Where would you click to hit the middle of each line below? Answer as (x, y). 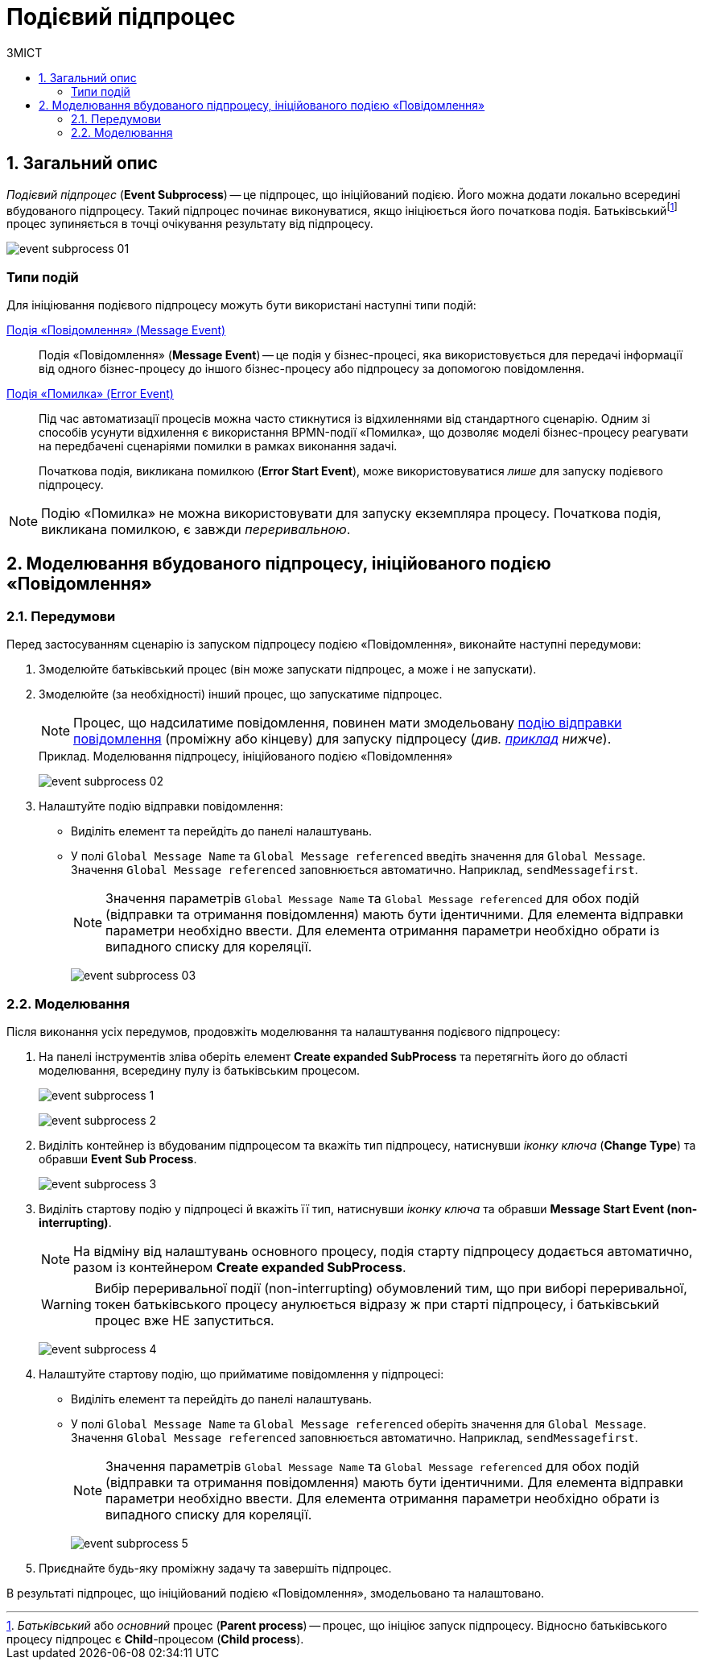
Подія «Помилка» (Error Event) (90, 394)
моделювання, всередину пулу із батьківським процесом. (199, 1070)
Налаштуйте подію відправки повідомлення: (161, 806)
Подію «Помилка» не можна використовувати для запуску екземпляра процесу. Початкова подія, (351, 513)
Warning (66, 1304)
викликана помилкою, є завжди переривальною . (196, 529)
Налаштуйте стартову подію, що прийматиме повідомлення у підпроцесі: (241, 1374)
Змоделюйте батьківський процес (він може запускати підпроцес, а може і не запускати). (288, 669)
